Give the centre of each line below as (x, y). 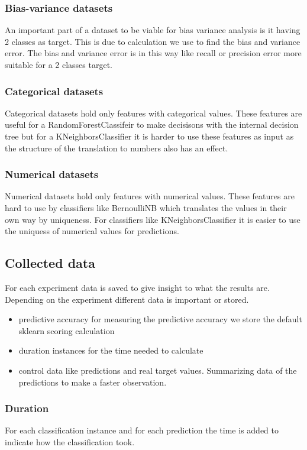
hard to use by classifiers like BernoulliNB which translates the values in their (146, 208)
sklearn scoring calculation (67, 330)
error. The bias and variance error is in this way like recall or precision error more (153, 53)
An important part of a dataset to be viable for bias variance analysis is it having (153, 30)
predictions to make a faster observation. (93, 382)
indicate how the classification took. (70, 441)
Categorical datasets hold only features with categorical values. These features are (153, 113)
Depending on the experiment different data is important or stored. (127, 299)
